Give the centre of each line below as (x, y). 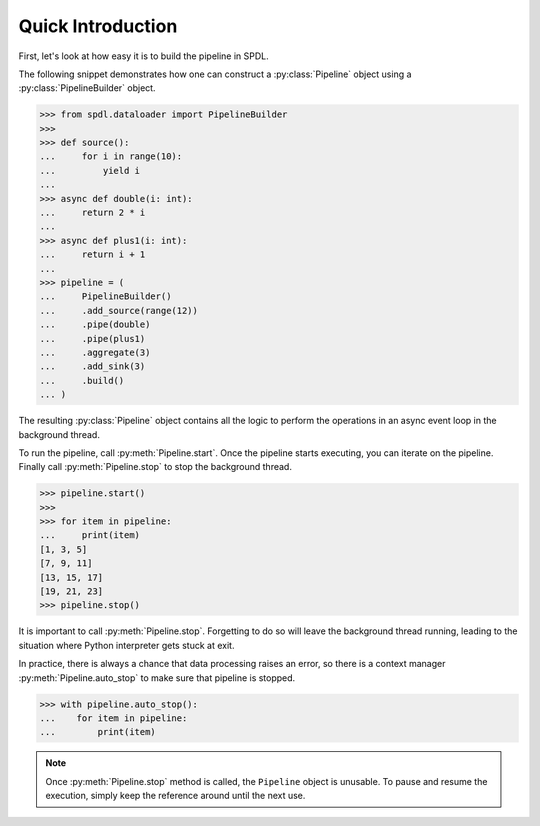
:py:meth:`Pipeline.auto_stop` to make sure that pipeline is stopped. (157, 677)
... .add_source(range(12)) (119, 310)
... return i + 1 (92, 254)
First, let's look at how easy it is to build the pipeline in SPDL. (143, 56)
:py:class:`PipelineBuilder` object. (87, 88)
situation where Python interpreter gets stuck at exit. (126, 645)
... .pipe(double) (95, 324)
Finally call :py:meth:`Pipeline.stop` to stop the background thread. (155, 467)
